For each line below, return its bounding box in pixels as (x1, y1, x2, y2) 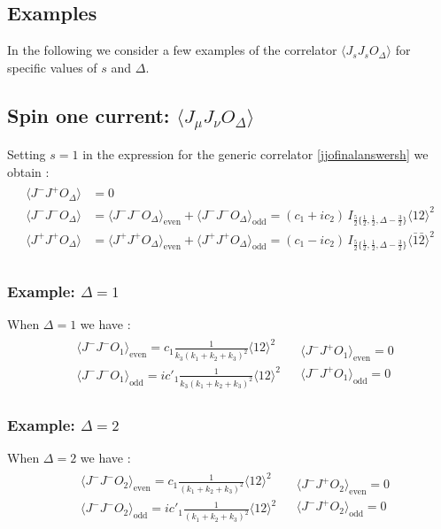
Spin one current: (7, 101, 170, 128)
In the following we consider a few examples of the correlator (7, 41, 337, 59)
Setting (7, 145, 46, 164)
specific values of (7, 57, 97, 76)
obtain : (7, 162, 50, 180)
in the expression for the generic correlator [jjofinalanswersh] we (82, 145, 429, 164)
